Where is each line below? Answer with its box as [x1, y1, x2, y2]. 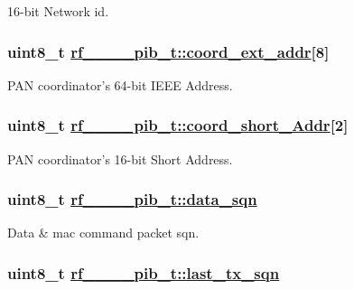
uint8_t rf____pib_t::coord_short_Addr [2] [7, 114, 349, 136]
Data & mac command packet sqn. [7, 223, 200, 242]
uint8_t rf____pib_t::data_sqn [7, 188, 257, 210]
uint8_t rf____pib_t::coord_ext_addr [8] [7, 40, 330, 62]
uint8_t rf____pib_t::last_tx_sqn [7, 261, 280, 284]
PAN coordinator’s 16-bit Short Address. [7, 149, 233, 168]
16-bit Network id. [7, 2, 109, 20]
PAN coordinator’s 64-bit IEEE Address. [7, 75, 233, 94]
